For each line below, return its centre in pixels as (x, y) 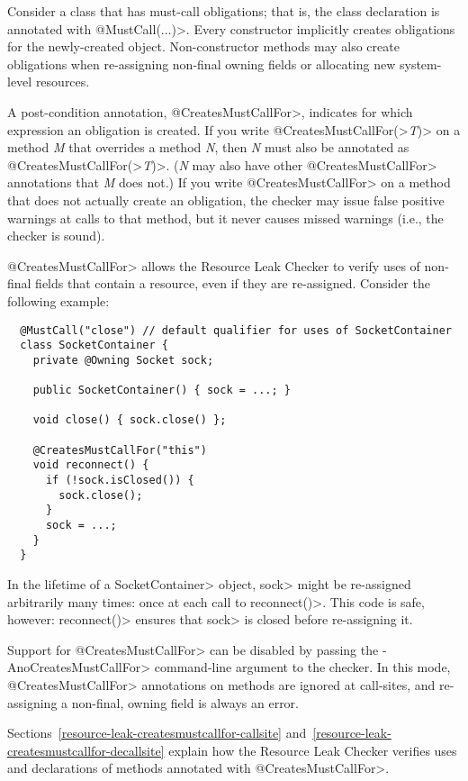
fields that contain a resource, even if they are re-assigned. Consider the (233, 283)
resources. (63, 82)
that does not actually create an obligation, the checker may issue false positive (226, 200)
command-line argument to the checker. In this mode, (302, 667)
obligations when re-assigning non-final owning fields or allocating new (202, 64)
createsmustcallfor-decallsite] (86, 750)
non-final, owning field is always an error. (185, 702)
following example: (58, 300)
